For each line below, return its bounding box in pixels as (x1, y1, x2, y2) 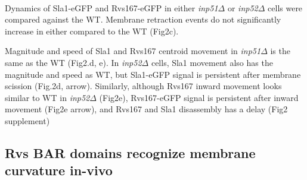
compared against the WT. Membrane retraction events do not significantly (5, 13, 281, 26)
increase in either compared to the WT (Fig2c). (5, 24, 179, 37)
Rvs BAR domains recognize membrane (5, 143, 256, 162)
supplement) (5, 114, 50, 127)
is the (270, 45, 290, 57)
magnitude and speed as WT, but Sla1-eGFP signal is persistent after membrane (5, 68, 301, 80)
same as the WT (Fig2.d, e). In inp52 (5, 56, 142, 68)
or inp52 (227, 1, 258, 14)
